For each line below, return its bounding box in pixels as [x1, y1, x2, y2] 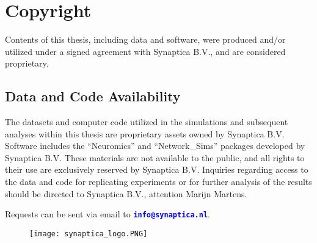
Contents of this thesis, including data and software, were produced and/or [5, 33, 286, 46]
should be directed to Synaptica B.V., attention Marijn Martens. [5, 187, 247, 200]
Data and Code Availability [5, 87, 181, 106]
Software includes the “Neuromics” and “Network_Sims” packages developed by [5, 139, 305, 152]
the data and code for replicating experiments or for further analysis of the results [5, 175, 312, 188]
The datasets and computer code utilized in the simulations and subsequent [5, 115, 288, 128]
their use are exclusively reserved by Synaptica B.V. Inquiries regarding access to [5, 163, 308, 176]
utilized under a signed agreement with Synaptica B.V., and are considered [5, 45, 286, 57]
